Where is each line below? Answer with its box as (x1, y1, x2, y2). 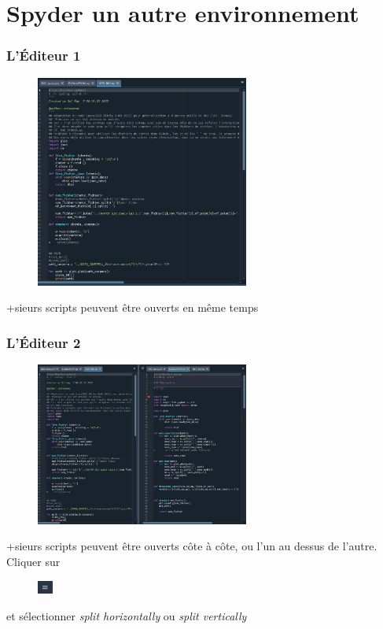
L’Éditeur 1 (6, 46, 81, 65)
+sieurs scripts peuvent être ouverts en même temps (6, 299, 259, 316)
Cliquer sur (6, 553, 61, 569)
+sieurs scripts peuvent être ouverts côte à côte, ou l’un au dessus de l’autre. (6, 538, 377, 554)
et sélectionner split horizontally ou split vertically (6, 607, 247, 623)
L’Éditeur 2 (6, 332, 81, 352)
